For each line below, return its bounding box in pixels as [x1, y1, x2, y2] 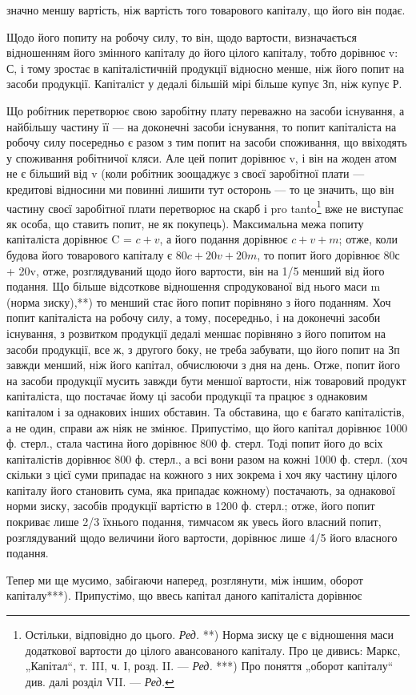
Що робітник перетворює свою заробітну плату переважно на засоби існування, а [6, 102, 405, 119]
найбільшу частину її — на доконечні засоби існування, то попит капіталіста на [6, 118, 397, 135]
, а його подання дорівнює [159, 231, 288, 247]
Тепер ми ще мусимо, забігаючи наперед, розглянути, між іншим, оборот [6, 571, 363, 588]
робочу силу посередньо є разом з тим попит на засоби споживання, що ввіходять [6, 134, 407, 151]
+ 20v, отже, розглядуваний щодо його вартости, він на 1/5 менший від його [6, 262, 385, 279]
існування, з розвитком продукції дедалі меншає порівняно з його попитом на [6, 324, 386, 341]
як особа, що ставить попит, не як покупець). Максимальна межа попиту [6, 215, 364, 231]
